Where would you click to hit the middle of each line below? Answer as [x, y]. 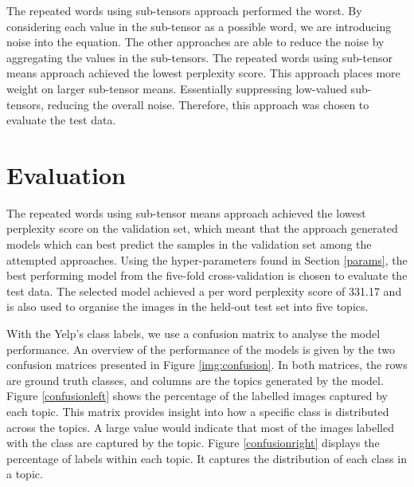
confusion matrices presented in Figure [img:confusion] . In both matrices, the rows [207, 365]
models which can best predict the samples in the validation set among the [189, 244]
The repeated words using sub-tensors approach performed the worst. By [184, 10]
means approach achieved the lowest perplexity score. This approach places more [203, 73]
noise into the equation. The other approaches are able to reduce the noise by [195, 42]
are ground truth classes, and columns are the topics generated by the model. [195, 380]
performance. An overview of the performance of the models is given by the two [201, 349]
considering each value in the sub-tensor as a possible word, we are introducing [199, 26]
